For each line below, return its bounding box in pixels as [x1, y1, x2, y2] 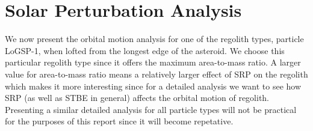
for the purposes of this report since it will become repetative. [5, 115, 234, 127]
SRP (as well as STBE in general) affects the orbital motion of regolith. [5, 91, 270, 104]
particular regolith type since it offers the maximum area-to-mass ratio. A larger [5, 56, 301, 69]
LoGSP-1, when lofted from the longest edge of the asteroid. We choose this [5, 44, 285, 56]
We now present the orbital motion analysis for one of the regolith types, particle [5, 32, 304, 45]
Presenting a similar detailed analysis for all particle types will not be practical [5, 103, 297, 115]
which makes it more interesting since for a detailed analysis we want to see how [5, 79, 302, 92]
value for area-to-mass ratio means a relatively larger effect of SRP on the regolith [5, 67, 308, 80]
